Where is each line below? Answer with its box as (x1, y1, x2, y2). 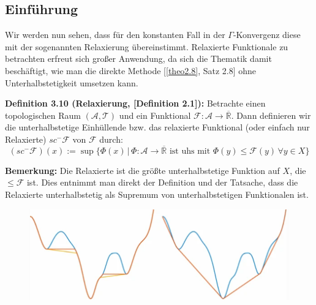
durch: (99, 132, 123, 145)
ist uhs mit (169, 146, 211, 156)
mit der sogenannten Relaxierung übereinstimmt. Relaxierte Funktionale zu (5, 40, 288, 53)
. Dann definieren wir (231, 108, 311, 121)
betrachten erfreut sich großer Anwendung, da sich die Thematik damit (5, 52, 272, 65)
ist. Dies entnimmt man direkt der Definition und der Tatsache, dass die (26, 176, 298, 189)
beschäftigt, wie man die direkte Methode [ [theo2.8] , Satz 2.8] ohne (5, 64, 257, 77)
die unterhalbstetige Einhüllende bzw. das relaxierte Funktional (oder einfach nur (5, 121, 310, 134)
